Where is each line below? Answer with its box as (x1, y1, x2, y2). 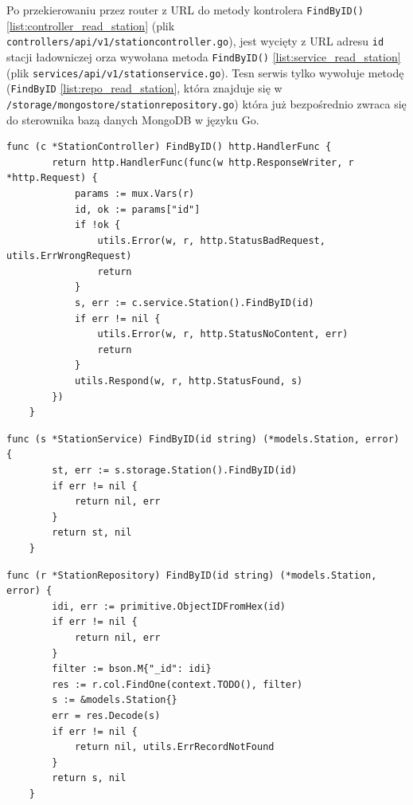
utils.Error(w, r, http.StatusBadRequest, (97, 234, 325, 246)
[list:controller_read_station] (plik (6, 17, 175, 33)
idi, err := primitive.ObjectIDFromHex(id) (52, 600, 286, 612)
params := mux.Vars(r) (74, 187, 195, 199)
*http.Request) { (6, 172, 98, 184)
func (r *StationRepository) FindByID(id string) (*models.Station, (6, 569, 377, 581)
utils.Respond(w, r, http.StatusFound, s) (74, 375, 303, 387)
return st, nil (52, 527, 132, 539)
